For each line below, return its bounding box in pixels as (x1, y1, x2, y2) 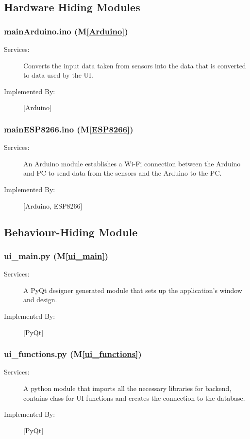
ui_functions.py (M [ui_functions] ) (4, 348, 142, 360)
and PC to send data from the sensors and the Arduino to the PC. (23, 168, 222, 178)
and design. (23, 294, 57, 305)
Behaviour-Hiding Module (4, 224, 138, 239)
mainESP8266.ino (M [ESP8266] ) (4, 123, 133, 135)
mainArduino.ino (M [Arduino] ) (4, 25, 128, 37)
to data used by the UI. (23, 70, 93, 80)
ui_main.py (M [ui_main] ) (4, 249, 109, 261)
